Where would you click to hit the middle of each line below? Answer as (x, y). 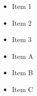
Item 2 (22, 23)
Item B (22, 72)
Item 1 (22, 6)
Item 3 (22, 39)
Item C (22, 89)
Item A (23, 56)
